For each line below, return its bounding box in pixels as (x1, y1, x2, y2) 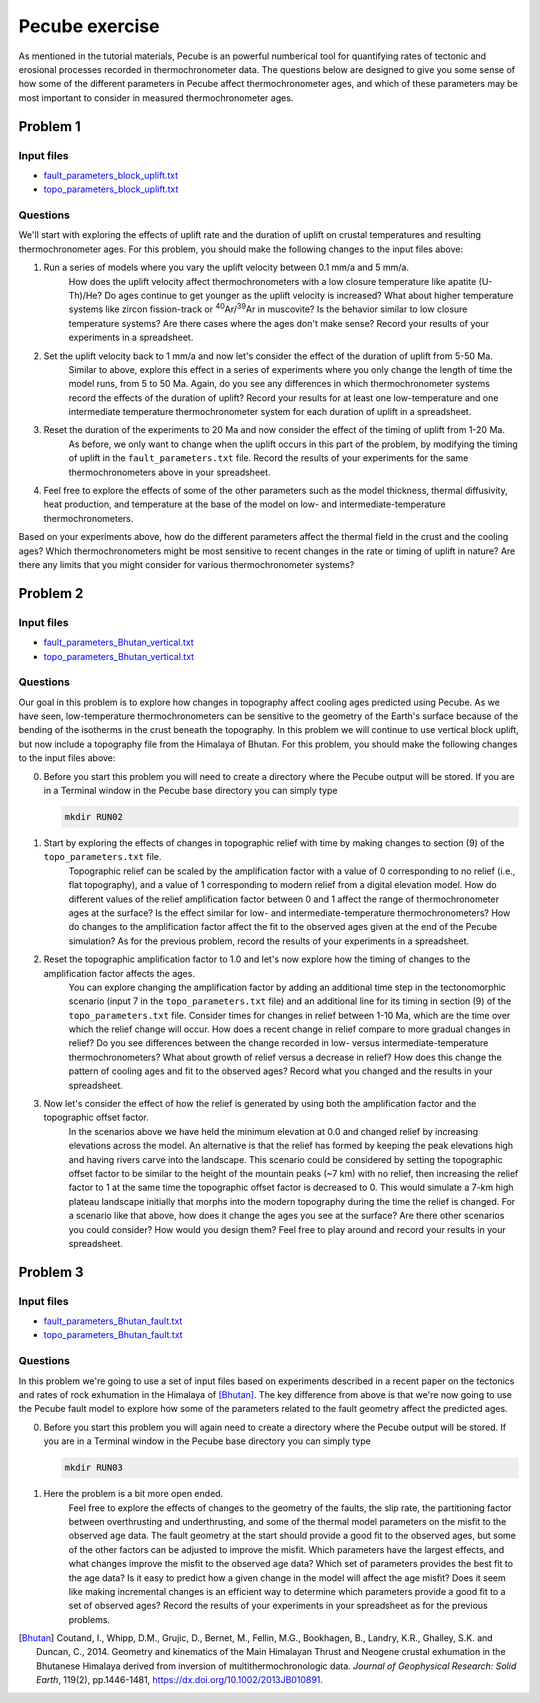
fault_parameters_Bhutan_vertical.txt (43, 636, 194, 649)
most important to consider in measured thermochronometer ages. (18, 91, 294, 104)
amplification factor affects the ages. (43, 967, 195, 979)
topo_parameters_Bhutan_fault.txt (43, 1329, 184, 1341)
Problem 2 (18, 585, 84, 602)
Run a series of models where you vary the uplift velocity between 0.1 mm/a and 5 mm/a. (43, 261, 410, 274)
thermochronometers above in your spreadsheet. (68, 466, 271, 478)
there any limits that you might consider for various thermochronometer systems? (18, 559, 355, 570)
